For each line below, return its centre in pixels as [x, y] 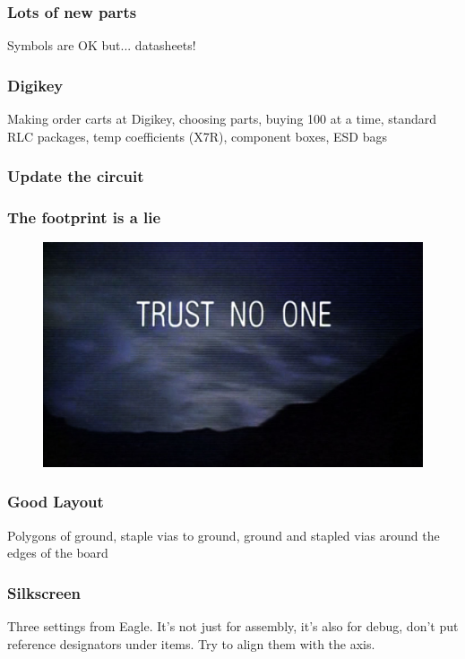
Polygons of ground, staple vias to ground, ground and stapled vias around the [224, 535]
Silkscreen [44, 592]
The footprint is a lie [84, 217]
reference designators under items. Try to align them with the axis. [191, 643]
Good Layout [56, 502]
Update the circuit [76, 176]
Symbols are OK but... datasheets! [102, 45]
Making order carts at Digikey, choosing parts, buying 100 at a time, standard [222, 119]
